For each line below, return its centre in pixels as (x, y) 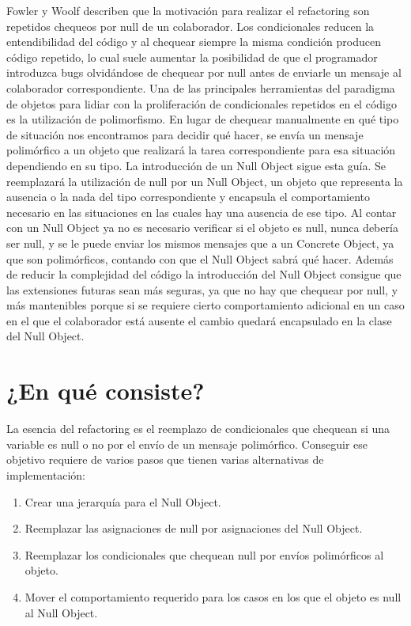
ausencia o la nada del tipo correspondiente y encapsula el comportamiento (189, 197)
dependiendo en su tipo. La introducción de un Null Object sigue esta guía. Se (196, 165)
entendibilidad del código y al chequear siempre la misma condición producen (194, 42)
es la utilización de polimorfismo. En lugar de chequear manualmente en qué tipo (203, 119)
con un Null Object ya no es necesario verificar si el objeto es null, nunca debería (202, 228)
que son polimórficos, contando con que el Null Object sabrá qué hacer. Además (200, 258)
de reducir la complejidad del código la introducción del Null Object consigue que (204, 274)
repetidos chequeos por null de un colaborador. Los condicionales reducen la (190, 26)
